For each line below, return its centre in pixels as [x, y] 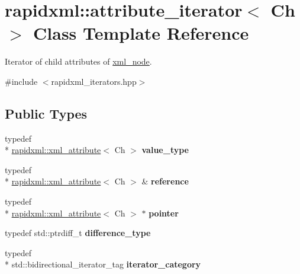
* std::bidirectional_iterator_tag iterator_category [103, 264]
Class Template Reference [141, 33]
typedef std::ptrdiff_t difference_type [78, 233]
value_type [165, 150]
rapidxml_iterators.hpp [94, 81]
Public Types [46, 113]
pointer [164, 213]
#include [21, 81]
